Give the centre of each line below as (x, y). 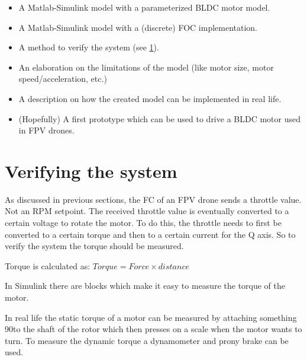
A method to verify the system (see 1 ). (89, 47)
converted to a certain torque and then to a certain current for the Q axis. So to (150, 234)
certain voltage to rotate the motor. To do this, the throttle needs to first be (143, 223)
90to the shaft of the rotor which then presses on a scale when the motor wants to (153, 329)
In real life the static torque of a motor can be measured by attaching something (151, 317)
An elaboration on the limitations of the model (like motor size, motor (146, 67)
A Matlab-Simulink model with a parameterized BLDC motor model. (144, 7)
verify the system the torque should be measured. (94, 246)
